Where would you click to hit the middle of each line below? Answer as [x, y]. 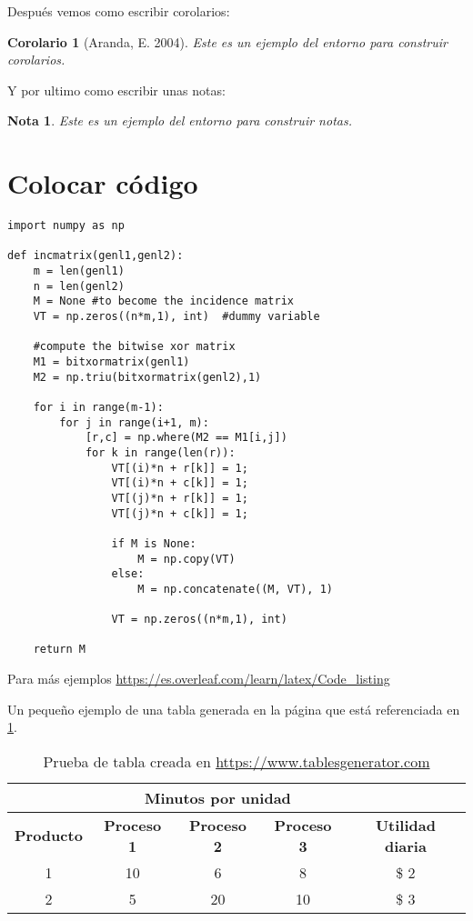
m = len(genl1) [79, 271]
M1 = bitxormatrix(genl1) [111, 362]
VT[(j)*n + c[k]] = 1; [180, 513]
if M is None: [154, 543]
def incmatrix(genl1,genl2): [96, 256]
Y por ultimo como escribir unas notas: [116, 90]
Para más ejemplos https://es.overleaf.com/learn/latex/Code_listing [199, 679]
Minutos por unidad [217, 797]
